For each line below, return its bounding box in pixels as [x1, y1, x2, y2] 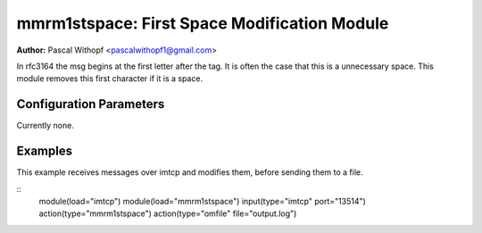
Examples [16, 144, 73, 159]
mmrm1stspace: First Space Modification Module [16, 13, 389, 33]
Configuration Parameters [16, 96, 165, 112]
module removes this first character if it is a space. [16, 73, 204, 84]
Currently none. [16, 121, 75, 131]
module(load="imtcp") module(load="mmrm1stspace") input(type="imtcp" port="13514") [38, 196, 366, 206]
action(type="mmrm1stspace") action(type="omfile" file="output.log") [38, 208, 297, 219]
